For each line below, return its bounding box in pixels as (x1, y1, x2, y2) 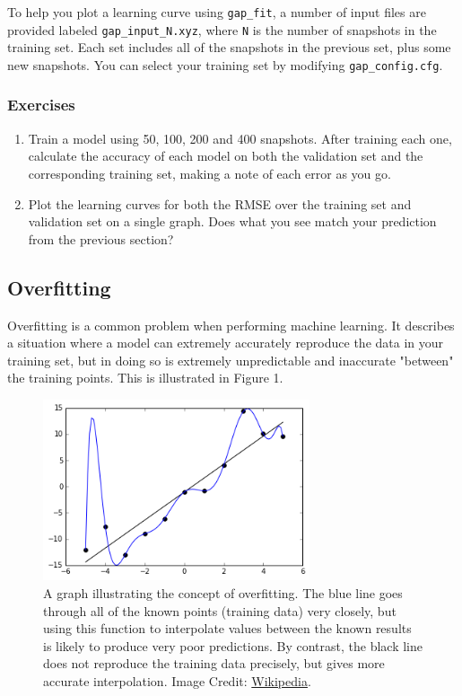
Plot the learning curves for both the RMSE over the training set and (28, 194, 412, 213)
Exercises (7, 93, 75, 116)
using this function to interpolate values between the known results (43, 619, 412, 638)
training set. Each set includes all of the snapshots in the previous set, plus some (7, 38, 451, 57)
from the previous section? (28, 229, 174, 248)
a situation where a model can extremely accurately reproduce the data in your (7, 333, 444, 352)
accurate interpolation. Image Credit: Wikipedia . (43, 672, 311, 691)
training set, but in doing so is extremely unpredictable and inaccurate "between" (7, 350, 454, 369)
